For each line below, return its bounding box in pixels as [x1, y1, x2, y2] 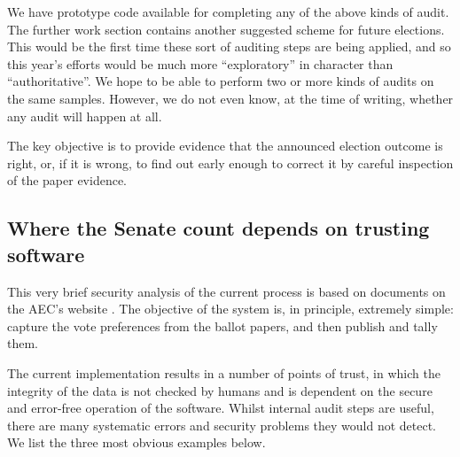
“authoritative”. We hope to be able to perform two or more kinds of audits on [7, 72, 434, 90]
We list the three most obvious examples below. [7, 433, 266, 452]
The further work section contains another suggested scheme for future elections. [7, 19, 445, 38]
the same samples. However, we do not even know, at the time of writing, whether [7, 89, 454, 107]
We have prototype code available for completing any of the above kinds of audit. [7, 3, 449, 20]
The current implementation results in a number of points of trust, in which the [7, 363, 441, 382]
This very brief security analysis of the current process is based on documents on [7, 282, 446, 300]
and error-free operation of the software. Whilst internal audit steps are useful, [7, 399, 434, 417]
